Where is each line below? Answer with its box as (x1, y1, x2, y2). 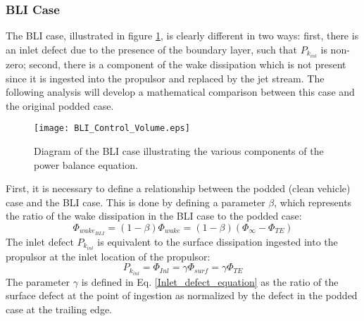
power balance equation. (34, 157, 138, 172)
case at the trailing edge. (6, 301, 112, 316)
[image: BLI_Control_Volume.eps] (34, 123, 190, 134)
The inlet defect (6, 234, 74, 248)
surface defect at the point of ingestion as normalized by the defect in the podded (6, 288, 358, 303)
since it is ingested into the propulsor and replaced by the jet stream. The (6, 70, 325, 85)
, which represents (274, 194, 352, 209)
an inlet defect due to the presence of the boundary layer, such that (6, 42, 298, 56)
